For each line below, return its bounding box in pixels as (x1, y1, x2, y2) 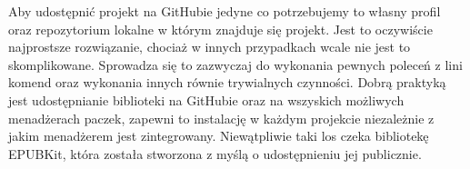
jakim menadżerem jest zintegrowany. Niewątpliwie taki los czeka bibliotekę (8, 126, 429, 145)
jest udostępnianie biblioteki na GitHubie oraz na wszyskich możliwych (8, 90, 405, 109)
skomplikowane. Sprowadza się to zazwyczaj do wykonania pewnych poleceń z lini (8, 55, 463, 74)
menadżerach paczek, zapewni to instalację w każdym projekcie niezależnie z (8, 108, 435, 127)
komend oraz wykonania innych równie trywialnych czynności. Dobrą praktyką (8, 73, 446, 92)
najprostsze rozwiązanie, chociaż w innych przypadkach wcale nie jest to (8, 37, 411, 56)
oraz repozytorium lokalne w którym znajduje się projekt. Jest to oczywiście (8, 19, 433, 38)
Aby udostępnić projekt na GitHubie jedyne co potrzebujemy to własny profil (8, 2, 441, 20)
